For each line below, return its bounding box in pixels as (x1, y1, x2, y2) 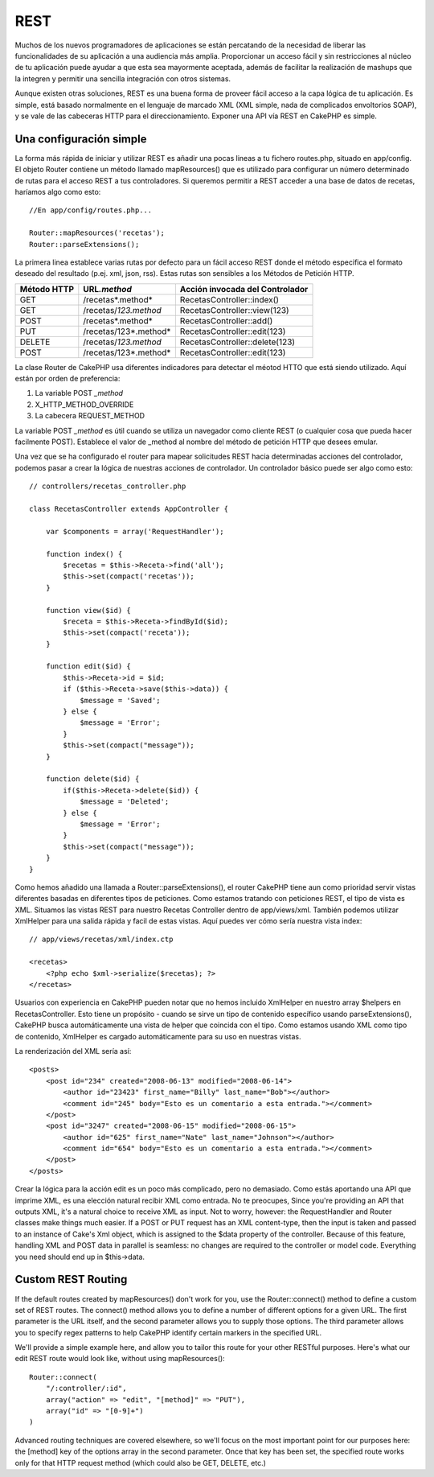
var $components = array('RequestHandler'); (45, 527, 224, 536)
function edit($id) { (45, 662, 132, 671)
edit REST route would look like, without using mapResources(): (14, 1354, 225, 1364)
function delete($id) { (45, 775, 140, 784)
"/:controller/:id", (45, 1384, 127, 1393)
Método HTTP (19, 283, 75, 294)
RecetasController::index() (179, 294, 280, 305)
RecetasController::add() (179, 315, 273, 326)
